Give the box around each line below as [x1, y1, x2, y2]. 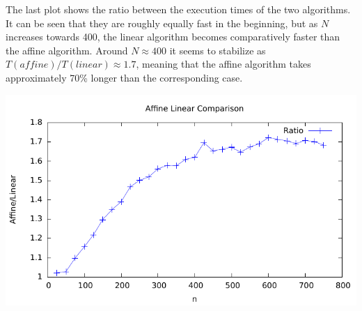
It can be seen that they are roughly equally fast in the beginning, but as [6, 15, 318, 30]
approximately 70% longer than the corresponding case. [6, 70, 243, 84]
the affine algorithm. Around [6, 43, 128, 57]
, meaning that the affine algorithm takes [136, 56, 311, 71]
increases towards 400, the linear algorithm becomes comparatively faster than [6, 29, 340, 44]
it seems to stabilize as [169, 43, 266, 57]
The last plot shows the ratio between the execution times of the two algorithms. [6, 2, 351, 16]
